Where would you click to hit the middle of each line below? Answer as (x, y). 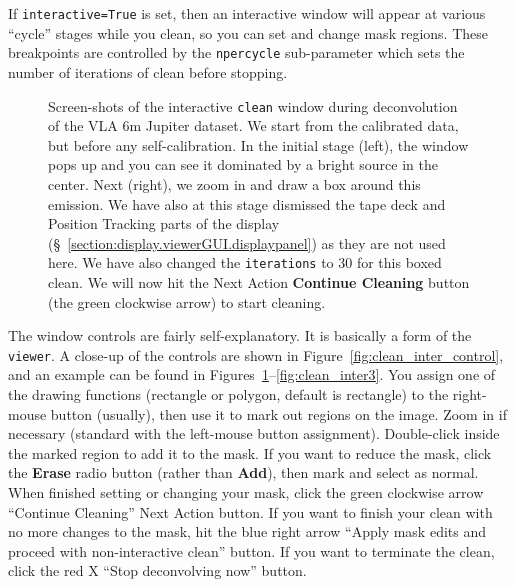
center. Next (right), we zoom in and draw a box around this (234, 183)
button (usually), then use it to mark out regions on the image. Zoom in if (278, 413)
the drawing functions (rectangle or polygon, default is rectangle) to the (228, 394)
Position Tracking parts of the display (164, 223)
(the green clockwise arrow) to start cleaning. (187, 301)
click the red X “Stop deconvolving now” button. (157, 570)
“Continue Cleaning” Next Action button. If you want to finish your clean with (250, 511)
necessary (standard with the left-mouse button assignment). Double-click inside (254, 433)
